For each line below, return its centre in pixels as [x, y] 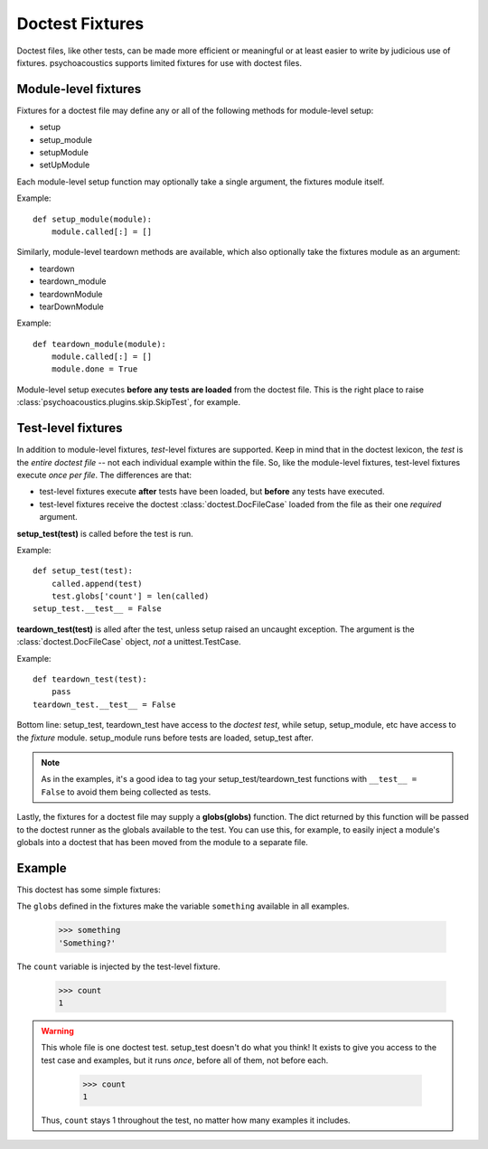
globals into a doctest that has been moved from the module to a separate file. [163, 842]
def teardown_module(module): [100, 344]
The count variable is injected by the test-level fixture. [118, 966]
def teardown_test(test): [90, 679]
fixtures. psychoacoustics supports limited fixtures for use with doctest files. [160, 62]
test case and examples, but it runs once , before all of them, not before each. [185, 1060]
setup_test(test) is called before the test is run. [105, 533]
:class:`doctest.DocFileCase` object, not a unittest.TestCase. [129, 642]
